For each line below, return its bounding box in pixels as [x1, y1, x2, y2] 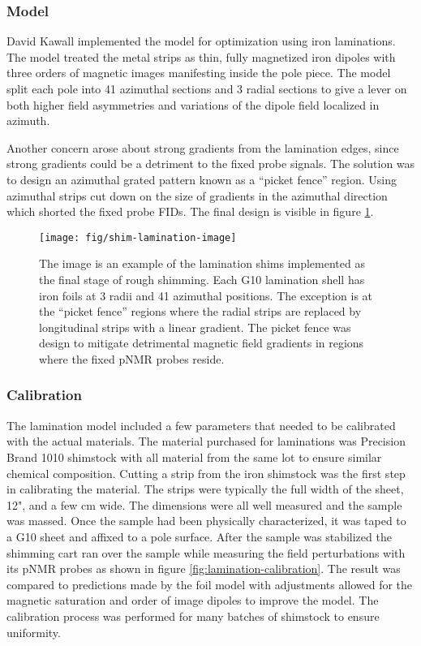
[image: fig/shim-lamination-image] [39, 231, 237, 243]
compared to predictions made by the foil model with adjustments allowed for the [6, 575, 413, 592]
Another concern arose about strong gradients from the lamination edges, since [6, 139, 399, 156]
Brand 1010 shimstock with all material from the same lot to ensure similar [6, 448, 382, 465]
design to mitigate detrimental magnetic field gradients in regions [39, 334, 364, 351]
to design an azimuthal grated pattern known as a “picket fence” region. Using [6, 170, 397, 187]
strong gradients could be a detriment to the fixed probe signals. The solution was [6, 155, 415, 172]
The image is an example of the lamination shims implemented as [39, 255, 365, 272]
